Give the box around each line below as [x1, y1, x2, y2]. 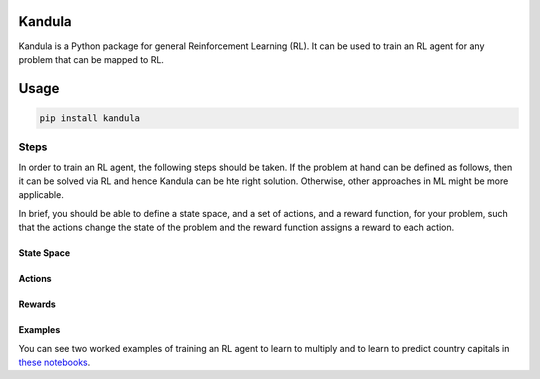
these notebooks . [18, 356, 91, 368]
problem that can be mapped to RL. [18, 53, 165, 65]
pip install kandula [39, 112, 140, 124]
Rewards [18, 298, 57, 310]
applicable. [18, 189, 64, 201]
